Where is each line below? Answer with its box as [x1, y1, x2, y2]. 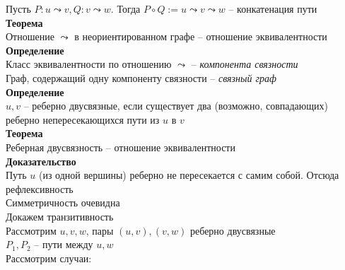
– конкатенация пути [228, 1, 317, 16]
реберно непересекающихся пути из [6, 112, 160, 127]
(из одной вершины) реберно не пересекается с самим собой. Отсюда [38, 168, 339, 182]
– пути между [34, 237, 93, 252]
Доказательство [6, 153, 76, 168]
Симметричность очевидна [6, 195, 120, 210]
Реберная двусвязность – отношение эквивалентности [6, 139, 235, 154]
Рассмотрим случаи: [6, 250, 92, 265]
